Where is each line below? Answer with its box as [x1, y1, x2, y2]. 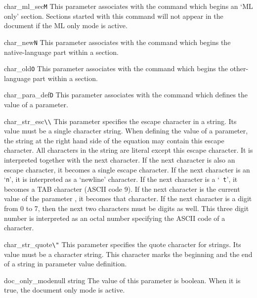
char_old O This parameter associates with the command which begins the [4, 63, 228, 74]
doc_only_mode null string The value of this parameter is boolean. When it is [4, 275, 241, 285]
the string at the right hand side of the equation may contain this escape [4, 135, 224, 145]
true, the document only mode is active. [4, 285, 125, 295]
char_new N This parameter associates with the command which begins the [4, 37, 231, 47]
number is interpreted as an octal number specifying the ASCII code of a [4, 213, 225, 223]
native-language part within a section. [4, 46, 119, 57]
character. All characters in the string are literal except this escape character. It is [4, 145, 253, 155]
